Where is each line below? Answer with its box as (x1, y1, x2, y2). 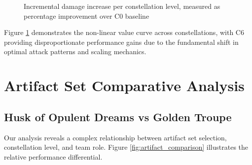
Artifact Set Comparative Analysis (4, 75, 245, 96)
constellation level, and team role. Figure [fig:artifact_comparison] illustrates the (4, 142, 249, 152)
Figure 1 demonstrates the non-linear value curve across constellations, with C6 (4, 27, 244, 37)
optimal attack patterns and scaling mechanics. (4, 46, 146, 57)
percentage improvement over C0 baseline (24, 10, 149, 21)
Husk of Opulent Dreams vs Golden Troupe (4, 109, 232, 124)
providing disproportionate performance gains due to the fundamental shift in (4, 36, 239, 47)
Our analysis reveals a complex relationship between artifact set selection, (4, 132, 227, 142)
